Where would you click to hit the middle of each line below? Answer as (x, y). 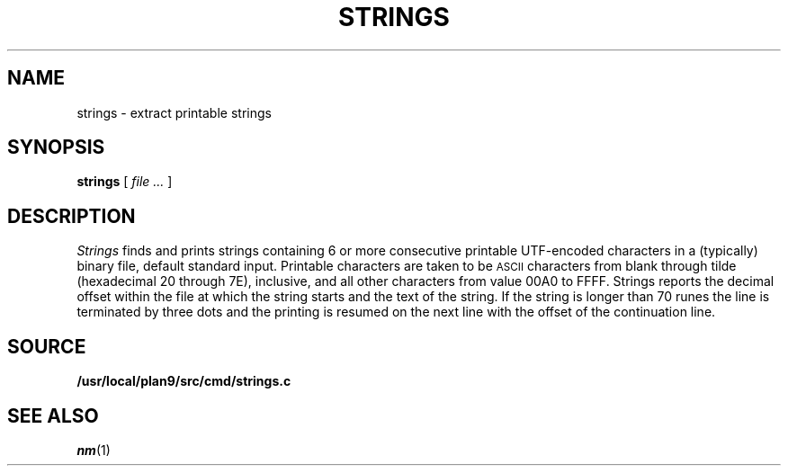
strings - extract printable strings (174, 112)
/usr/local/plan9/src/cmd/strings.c (184, 381)
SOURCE (47, 346)
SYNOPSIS (56, 147)
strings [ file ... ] (125, 182)
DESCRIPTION (72, 216)
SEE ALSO (53, 415)
